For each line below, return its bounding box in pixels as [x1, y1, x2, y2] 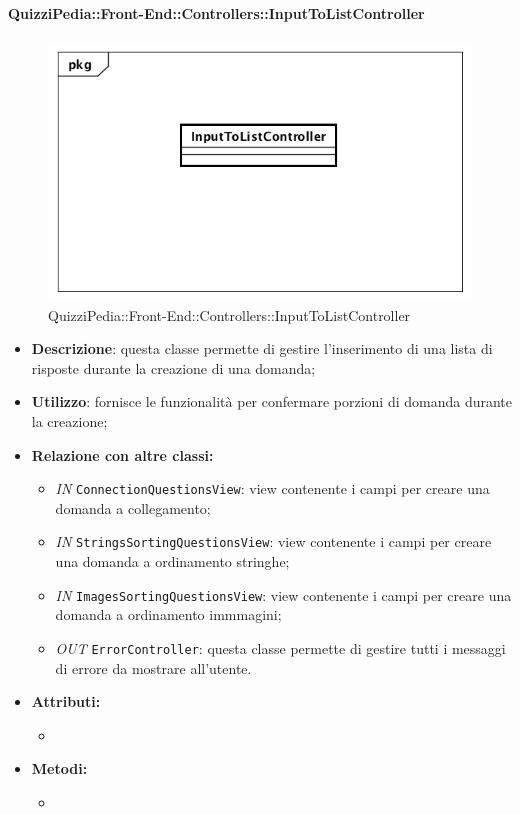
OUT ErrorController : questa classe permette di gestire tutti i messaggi [55, 637, 506, 658]
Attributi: [31, 691, 101, 712]
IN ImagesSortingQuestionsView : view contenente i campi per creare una [55, 584, 512, 605]
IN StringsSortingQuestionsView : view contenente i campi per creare [55, 531, 492, 552]
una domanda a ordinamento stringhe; [55, 551, 290, 572]
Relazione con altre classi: [31, 444, 214, 465]
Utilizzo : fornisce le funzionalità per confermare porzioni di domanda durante [31, 391, 513, 412]
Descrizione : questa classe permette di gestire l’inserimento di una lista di [31, 338, 493, 359]
